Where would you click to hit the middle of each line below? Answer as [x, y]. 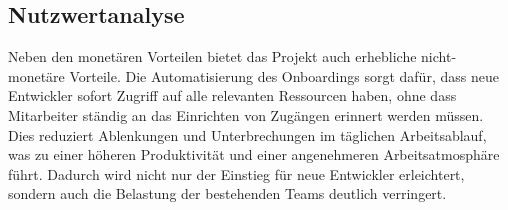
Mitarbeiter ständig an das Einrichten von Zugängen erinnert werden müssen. [246, 114]
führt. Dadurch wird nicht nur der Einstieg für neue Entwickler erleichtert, [236, 173]
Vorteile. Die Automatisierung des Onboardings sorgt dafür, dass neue [284, 75]
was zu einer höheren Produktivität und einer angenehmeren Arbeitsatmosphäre [254, 154]
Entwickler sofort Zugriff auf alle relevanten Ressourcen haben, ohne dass [232, 95]
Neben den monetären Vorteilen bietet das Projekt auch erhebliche [212, 56]
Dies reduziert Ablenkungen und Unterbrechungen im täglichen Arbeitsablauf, [247, 134]
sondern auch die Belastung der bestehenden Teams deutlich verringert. [227, 193]
